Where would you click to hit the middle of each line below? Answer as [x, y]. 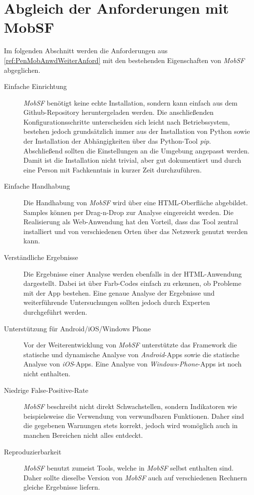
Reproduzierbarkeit [33, 451]
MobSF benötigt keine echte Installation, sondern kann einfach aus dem [131, 102]
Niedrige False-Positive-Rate [46, 390]
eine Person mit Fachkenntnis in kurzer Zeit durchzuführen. [113, 169]
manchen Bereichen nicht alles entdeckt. [83, 435]
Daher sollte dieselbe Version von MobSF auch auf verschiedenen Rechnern [135, 477]
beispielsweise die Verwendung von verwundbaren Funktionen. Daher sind [134, 416]
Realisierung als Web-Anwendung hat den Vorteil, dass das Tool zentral [131, 222]
